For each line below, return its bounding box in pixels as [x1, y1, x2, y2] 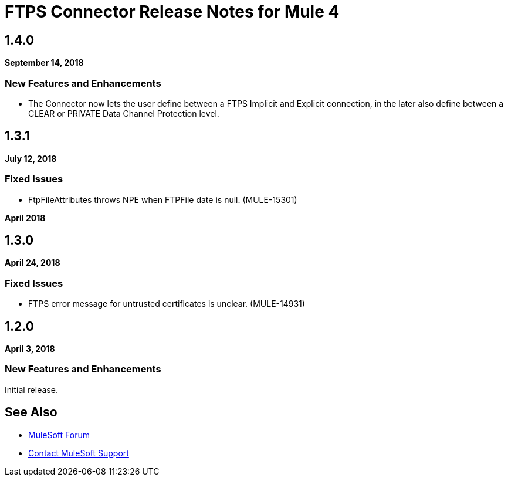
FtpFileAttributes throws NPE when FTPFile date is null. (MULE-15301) [28, 194, 297, 205]
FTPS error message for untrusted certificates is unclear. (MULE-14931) [28, 299, 305, 309]
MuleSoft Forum [28, 429, 90, 440]
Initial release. [5, 384, 58, 395]
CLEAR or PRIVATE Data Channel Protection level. [28, 108, 219, 118]
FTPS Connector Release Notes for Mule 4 [5, 2, 340, 22]
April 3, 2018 [5, 343, 55, 354]
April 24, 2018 [5, 258, 60, 268]
